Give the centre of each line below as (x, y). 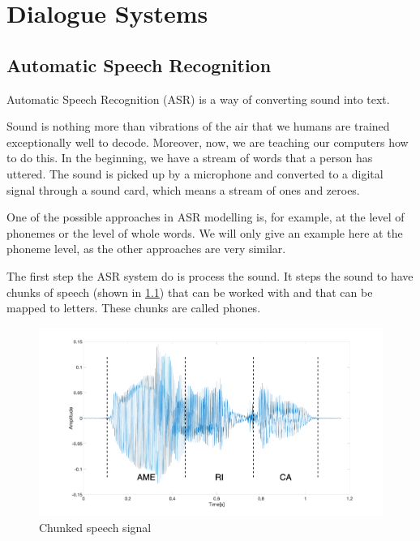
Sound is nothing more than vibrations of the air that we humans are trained (198, 126)
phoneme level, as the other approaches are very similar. (146, 249)
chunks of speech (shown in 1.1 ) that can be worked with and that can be (190, 292)
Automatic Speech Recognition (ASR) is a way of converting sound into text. (198, 99)
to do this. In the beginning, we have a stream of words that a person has (190, 158)
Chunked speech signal (95, 527)
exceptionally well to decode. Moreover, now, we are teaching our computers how (208, 142)
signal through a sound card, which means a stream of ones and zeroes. (183, 189)
